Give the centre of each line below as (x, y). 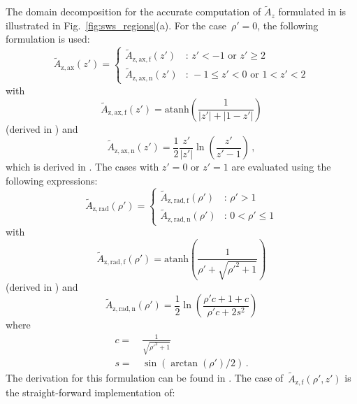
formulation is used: (48, 39)
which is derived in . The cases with (82, 167)
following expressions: (52, 180)
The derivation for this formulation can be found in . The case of (145, 378)
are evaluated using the (281, 167)
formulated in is (312, 12)
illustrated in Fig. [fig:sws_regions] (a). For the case (116, 25)
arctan (184, 364)
